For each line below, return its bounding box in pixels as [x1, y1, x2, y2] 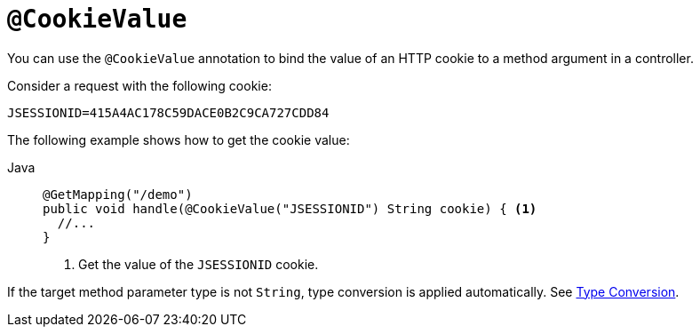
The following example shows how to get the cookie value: [7, 131, 350, 147]
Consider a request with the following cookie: [7, 77, 272, 93]
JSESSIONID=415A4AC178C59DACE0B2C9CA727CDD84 [7, 105, 330, 120]
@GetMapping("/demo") [43, 187, 193, 202]
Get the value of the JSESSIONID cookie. [78, 256, 319, 272]
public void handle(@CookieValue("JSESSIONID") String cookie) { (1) [43, 201, 537, 216]
